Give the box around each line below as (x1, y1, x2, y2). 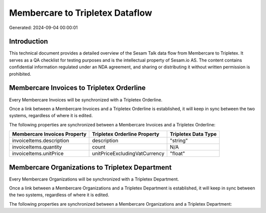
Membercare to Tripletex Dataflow (9, 7, 152, 18)
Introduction (9, 37, 48, 46)
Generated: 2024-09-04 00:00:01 (9, 25, 78, 30)
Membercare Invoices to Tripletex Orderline (9, 84, 146, 92)
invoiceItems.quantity (12, 144, 62, 151)
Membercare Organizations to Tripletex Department (9, 163, 172, 172)
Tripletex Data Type (170, 131, 217, 138)
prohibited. (9, 71, 32, 77)
